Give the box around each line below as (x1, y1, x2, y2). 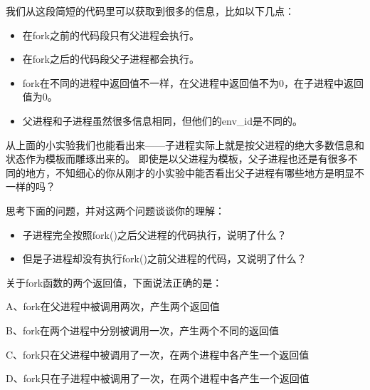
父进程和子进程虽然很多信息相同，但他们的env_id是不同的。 (22, 113, 302, 128)
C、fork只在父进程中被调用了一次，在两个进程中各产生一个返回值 (6, 347, 310, 361)
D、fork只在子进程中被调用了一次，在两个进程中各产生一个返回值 (6, 371, 310, 386)
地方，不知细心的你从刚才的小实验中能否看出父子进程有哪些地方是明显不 (25, 165, 364, 180)
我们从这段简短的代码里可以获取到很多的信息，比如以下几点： (6, 4, 295, 18)
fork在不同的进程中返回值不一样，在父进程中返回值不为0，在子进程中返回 (22, 75, 364, 90)
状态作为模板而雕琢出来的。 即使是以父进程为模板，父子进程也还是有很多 (6, 151, 348, 166)
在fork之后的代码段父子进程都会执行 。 (22, 51, 199, 66)
